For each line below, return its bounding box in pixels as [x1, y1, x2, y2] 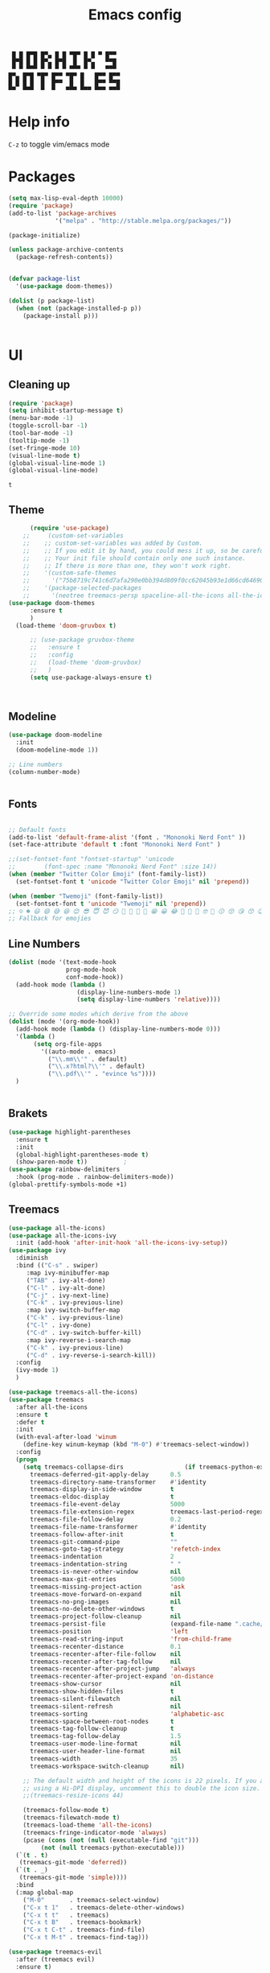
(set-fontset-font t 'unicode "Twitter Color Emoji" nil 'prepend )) [15, 877, 250, 886]
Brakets [8, 1106, 48, 1120]
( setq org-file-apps [33, 1040, 103, 1048]
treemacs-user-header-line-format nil [29, 1748, 182, 1756]
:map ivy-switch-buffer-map [26, 1306, 121, 1315]
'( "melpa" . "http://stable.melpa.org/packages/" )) [55, 216, 231, 224]
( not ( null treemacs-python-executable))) [40, 1843, 185, 1851]
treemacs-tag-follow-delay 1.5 [29, 1732, 182, 1740]
